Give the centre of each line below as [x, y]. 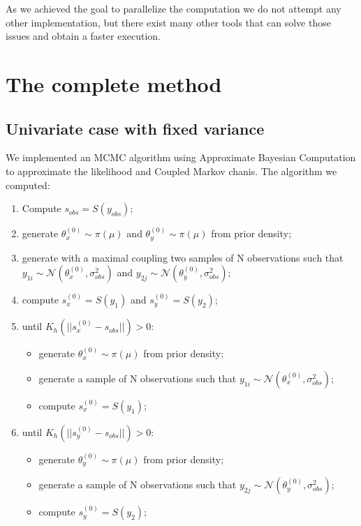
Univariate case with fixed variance [135, 128]
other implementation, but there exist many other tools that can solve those [168, 22]
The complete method [114, 83]
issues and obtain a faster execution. [83, 36]
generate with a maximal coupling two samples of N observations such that [183, 257]
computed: [28, 185]
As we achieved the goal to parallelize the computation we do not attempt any [174, 8]
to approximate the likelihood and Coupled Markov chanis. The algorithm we [171, 171]
